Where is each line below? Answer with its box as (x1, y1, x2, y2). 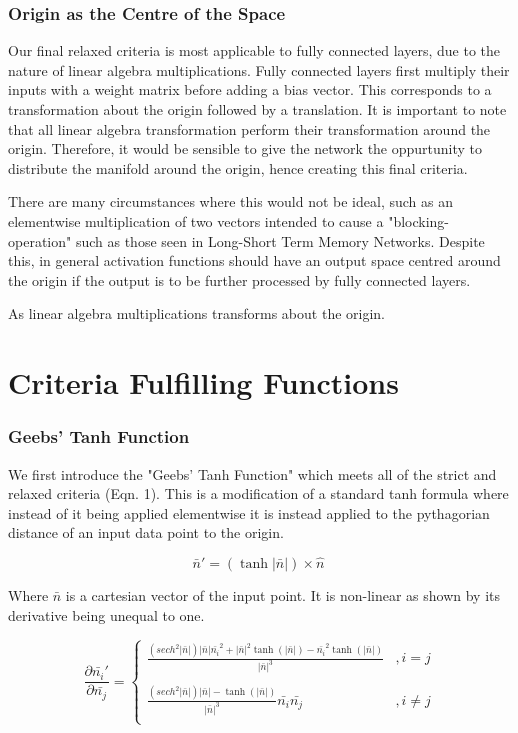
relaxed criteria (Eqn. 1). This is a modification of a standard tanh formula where (8, 483, 509, 504)
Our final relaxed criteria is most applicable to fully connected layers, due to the (8, 40, 500, 61)
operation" (8, 230, 72, 251)
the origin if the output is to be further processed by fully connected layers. (8, 269, 471, 290)
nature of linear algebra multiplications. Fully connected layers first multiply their (8, 59, 510, 80)
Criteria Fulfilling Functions (8, 362, 399, 403)
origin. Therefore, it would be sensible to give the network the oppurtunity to (8, 138, 483, 159)
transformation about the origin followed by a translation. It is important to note (8, 99, 507, 119)
